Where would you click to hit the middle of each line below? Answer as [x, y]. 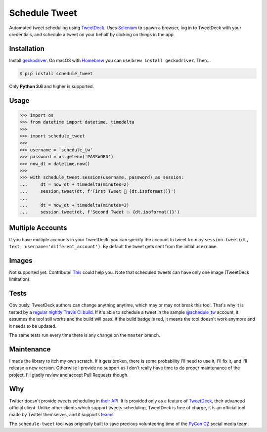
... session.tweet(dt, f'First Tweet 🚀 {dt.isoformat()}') [98, 191]
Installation [27, 49]
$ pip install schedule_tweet [56, 73]
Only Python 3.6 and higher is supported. [51, 86]
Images [21, 260]
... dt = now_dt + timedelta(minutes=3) [74, 205]
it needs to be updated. [33, 326]
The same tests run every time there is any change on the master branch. [85, 335]
